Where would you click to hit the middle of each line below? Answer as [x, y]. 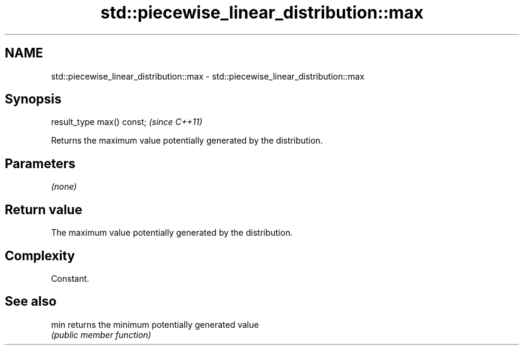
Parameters [40, 163]
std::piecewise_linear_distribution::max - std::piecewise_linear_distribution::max [208, 76]
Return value [44, 209]
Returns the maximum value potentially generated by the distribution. [187, 141]
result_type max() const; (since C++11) [127, 122]
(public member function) [101, 334]
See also [31, 302]
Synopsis [33, 99]
